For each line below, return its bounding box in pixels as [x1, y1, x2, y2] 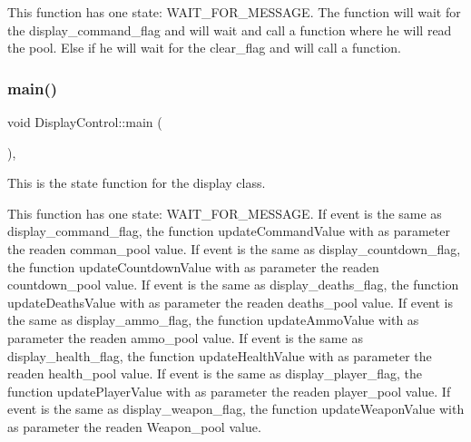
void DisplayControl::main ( [7, 113, 162, 131]
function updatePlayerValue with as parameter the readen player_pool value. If [7, 381, 451, 400]
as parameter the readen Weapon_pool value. [7, 417, 261, 436]
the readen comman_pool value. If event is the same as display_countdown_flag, [7, 239, 461, 258]
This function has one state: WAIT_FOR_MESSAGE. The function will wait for [7, 3, 461, 21]
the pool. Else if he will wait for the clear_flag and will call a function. [7, 38, 401, 57]
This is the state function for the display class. [7, 173, 266, 192]
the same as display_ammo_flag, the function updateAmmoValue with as [7, 310, 419, 329]
